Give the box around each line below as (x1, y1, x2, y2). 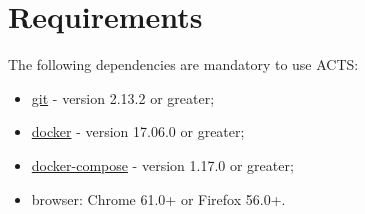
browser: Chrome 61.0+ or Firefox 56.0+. (31, 188, 286, 209)
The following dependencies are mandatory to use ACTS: (8, 54, 359, 75)
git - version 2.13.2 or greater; (31, 87, 215, 108)
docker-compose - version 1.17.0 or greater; (31, 154, 294, 175)
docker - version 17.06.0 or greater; (31, 121, 245, 142)
